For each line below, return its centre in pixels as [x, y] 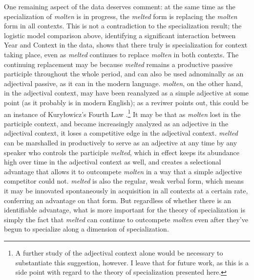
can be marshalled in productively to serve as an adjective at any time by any [121, 142]
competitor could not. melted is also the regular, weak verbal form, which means [124, 181]
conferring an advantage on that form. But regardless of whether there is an [118, 200]
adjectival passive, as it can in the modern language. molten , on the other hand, [124, 83]
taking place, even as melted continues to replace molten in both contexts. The [121, 54]
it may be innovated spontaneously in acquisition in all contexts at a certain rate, [126, 190]
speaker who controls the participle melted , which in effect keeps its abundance [122, 152]
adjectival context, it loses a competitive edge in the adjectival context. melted [121, 133]
